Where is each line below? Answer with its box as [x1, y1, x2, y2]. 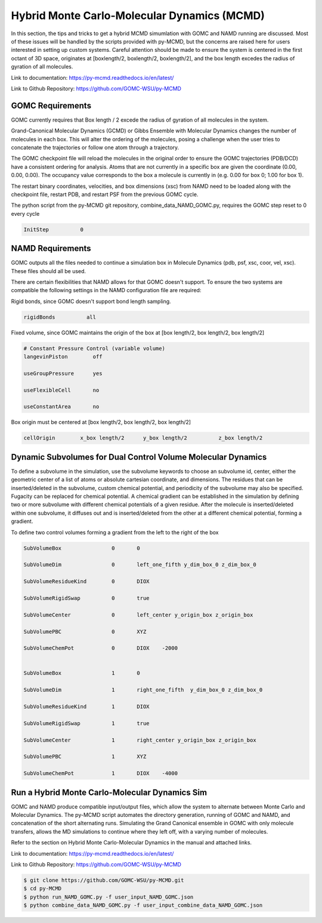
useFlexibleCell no [23, 386, 100, 394]
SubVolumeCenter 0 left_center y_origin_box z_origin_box [23, 611, 253, 618]
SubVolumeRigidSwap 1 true [23, 720, 150, 727]
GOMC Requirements [11, 100, 92, 110]
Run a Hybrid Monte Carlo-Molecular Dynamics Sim [11, 787, 208, 797]
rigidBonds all [23, 314, 97, 320]
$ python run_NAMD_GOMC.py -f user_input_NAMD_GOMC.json [23, 893, 194, 900]
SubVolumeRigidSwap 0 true [23, 594, 150, 602]
